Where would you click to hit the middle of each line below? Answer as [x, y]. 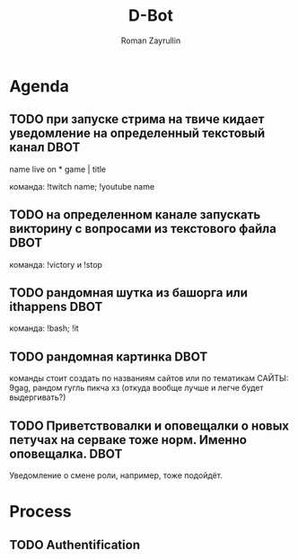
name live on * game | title [58, 169]
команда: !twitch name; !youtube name [82, 186]
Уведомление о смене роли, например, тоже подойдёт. [116, 475]
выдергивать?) [38, 397]
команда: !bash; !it [44, 328]
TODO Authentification [75, 545]
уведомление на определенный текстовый [137, 133]
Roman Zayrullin [151, 40]
